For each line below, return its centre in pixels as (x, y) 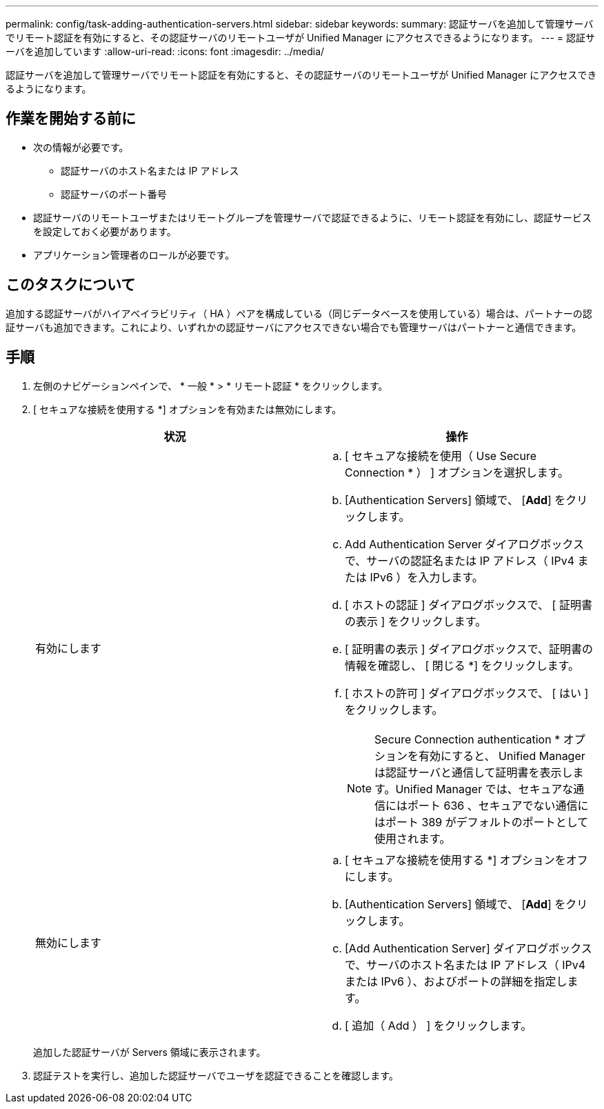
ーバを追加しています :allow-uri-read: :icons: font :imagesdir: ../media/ (165, 51)
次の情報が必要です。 (81, 147)
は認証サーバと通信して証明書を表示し (474, 772)
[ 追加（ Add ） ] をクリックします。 (439, 1025)
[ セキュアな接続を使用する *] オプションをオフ (466, 860)
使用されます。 (413, 838)
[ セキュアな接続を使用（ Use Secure (441, 456)
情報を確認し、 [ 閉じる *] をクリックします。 (462, 665)
